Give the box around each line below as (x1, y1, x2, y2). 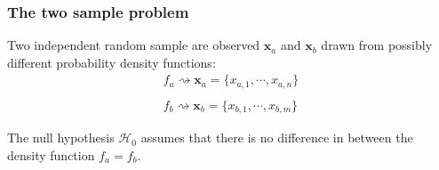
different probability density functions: (7, 53, 216, 71)
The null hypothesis (7, 128, 115, 147)
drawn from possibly (321, 36, 433, 54)
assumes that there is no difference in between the (140, 128, 413, 147)
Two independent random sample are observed (7, 36, 260, 54)
